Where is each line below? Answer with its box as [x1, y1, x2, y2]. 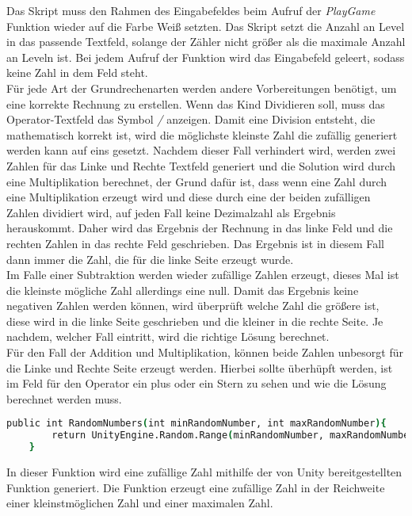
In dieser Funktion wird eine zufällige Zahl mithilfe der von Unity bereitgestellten [6, 464, 402, 480]
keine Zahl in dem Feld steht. [6, 64, 148, 81]
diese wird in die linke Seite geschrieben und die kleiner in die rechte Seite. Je [6, 312, 383, 329]
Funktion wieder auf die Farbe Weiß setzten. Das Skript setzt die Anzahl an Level [6, 17, 405, 34]
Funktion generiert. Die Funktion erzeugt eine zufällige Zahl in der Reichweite [6, 479, 385, 495]
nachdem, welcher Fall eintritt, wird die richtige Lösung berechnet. [6, 328, 330, 345]
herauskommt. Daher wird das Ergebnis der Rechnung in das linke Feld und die [6, 220, 393, 236]
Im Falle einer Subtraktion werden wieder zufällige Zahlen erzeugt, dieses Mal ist [6, 266, 399, 283]
